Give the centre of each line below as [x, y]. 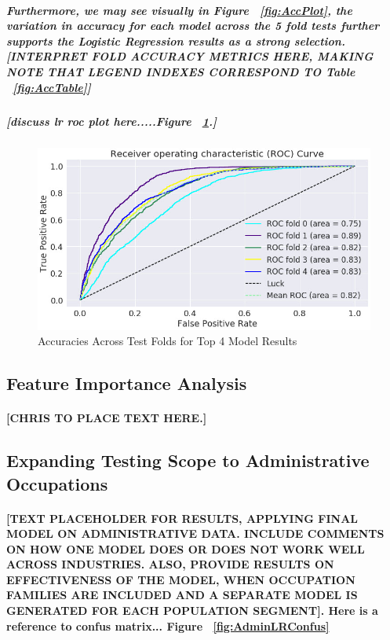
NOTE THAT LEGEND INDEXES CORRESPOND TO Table [181, 71]
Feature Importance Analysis [127, 383]
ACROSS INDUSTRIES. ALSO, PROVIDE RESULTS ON [170, 564]
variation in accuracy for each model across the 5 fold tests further [193, 26]
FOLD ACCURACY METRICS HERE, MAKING [232, 56]
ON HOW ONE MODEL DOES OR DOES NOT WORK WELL [186, 548]
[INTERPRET [47, 56]
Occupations [57, 483]
